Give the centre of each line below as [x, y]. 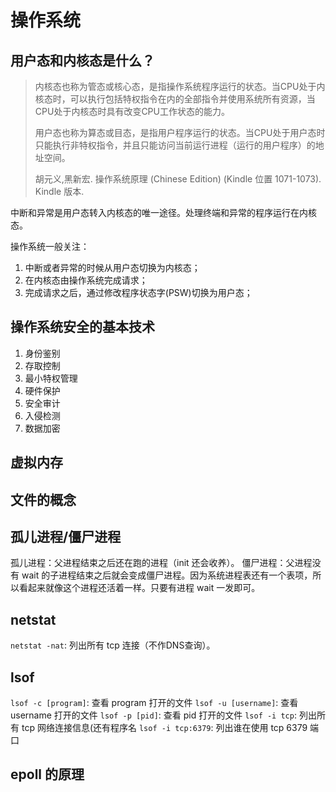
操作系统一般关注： [50, 246]
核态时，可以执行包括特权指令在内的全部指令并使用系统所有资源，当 [175, 99]
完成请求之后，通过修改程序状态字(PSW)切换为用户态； [138, 292]
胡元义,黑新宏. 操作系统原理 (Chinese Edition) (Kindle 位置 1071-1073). [178, 179]
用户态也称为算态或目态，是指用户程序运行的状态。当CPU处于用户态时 [180, 132]
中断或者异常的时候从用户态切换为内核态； [112, 267]
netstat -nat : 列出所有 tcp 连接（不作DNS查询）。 [113, 645]
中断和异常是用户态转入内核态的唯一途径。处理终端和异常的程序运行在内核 [163, 212]
